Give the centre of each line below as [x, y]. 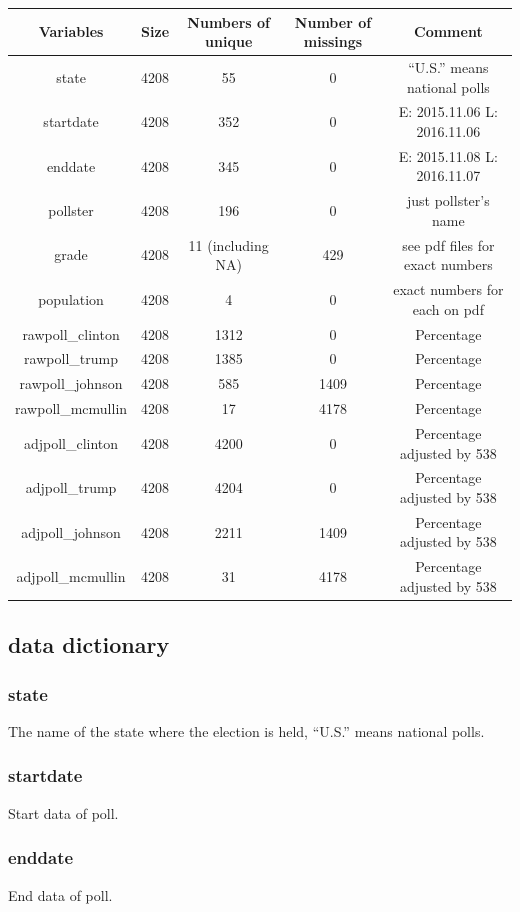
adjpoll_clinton [71, 442]
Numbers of [228, 21]
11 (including [228, 244]
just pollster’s [448, 200]
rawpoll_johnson [71, 383]
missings [333, 41]
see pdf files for [448, 244]
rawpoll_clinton [71, 333]
